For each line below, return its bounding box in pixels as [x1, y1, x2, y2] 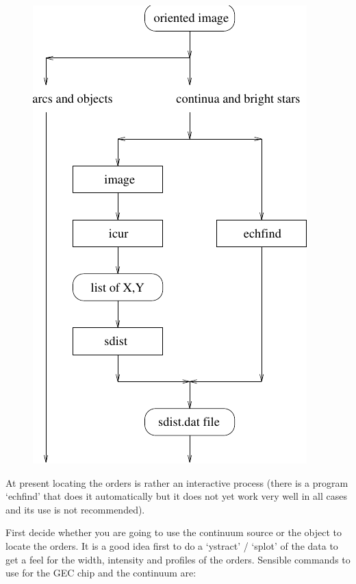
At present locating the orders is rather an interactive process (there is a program [5, 475, 348, 490]
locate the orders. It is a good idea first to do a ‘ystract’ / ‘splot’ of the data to [5, 538, 338, 553]
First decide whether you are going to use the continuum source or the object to [5, 525, 342, 539]
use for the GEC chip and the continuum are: [5, 566, 196, 580]
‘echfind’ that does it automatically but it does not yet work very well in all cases [5, 489, 347, 503]
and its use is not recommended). [5, 502, 145, 516]
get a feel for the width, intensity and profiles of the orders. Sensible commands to [5, 552, 351, 566]
